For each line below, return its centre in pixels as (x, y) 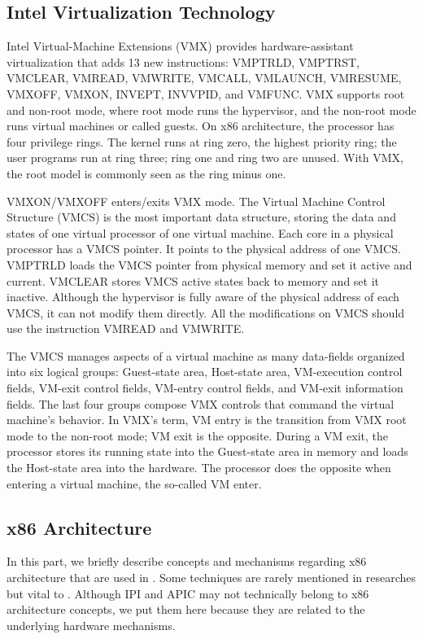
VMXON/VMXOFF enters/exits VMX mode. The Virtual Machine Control (196, 201)
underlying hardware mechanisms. (91, 625)
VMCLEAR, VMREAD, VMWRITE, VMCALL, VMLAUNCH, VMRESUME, (204, 78)
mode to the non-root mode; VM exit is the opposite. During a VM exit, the (198, 435)
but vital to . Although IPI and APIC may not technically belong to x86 (188, 593)
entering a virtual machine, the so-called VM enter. (134, 483)
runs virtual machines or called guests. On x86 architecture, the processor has (201, 126)
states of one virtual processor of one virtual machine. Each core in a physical (200, 232)
